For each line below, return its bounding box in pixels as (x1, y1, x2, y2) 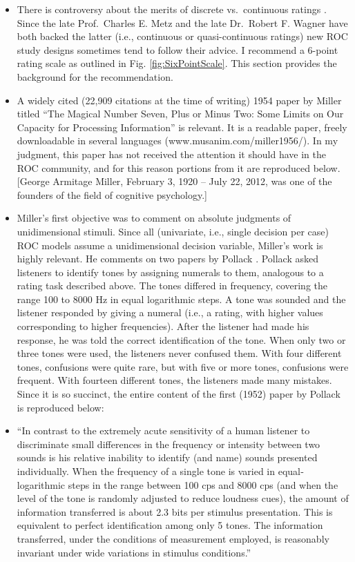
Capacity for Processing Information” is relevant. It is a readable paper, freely (17, 119, 347, 134)
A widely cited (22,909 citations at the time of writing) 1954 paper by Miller (17, 93, 342, 107)
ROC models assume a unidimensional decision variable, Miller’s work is (17, 238, 323, 252)
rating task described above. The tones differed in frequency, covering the (17, 278, 327, 293)
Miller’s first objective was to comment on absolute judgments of (17, 211, 291, 225)
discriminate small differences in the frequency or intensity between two (17, 436, 320, 451)
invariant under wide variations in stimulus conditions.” (17, 545, 251, 559)
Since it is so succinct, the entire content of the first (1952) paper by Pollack (17, 387, 340, 401)
